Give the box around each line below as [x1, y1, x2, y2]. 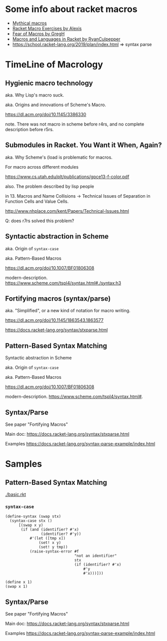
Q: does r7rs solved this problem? [5, 218, 74, 224]
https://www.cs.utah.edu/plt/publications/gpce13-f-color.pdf [5, 174, 130, 180]
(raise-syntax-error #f [29, 549, 79, 554]
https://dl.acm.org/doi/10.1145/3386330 [5, 111, 86, 117]
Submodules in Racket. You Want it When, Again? [5, 141, 162, 150]
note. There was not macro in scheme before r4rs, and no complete [5, 121, 145, 127]
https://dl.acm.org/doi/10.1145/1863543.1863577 [5, 317, 104, 323]
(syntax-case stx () [9, 518, 52, 523]
